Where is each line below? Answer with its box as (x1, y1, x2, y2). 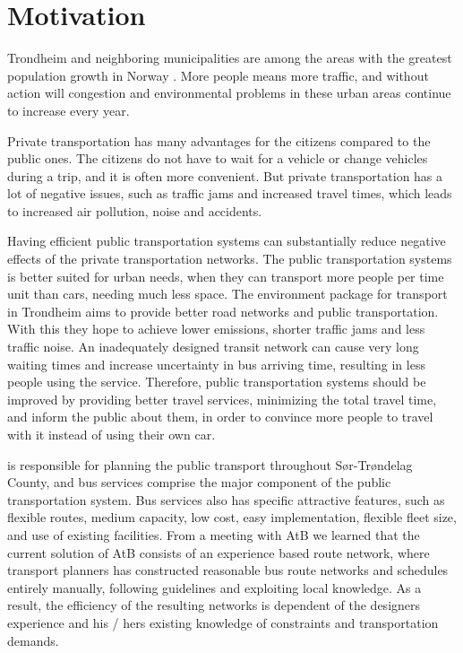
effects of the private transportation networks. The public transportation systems (7, 249, 452, 268)
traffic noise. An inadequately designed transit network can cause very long (7, 337, 419, 356)
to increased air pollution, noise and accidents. (7, 201, 262, 220)
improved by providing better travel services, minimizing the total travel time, (7, 389, 437, 408)
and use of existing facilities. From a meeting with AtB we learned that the (7, 525, 420, 544)
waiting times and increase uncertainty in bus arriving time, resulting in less (7, 354, 425, 373)
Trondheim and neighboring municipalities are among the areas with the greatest (7, 48, 452, 67)
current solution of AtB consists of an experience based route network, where (7, 543, 430, 562)
